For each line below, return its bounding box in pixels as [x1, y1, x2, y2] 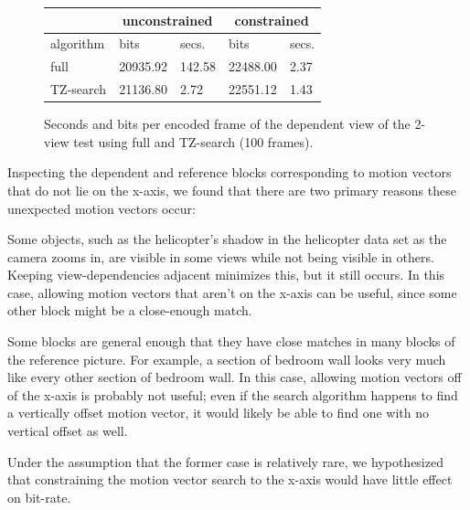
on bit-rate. [7, 487, 71, 506]
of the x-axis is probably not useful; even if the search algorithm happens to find [7, 385, 458, 404]
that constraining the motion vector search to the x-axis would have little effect [7, 470, 453, 489]
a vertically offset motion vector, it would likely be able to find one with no [7, 403, 429, 422]
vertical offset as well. [7, 421, 128, 441]
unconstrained [122, 10, 213, 29]
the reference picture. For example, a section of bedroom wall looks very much [7, 349, 446, 368]
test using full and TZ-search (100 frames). [73, 132, 314, 151]
